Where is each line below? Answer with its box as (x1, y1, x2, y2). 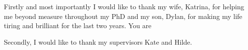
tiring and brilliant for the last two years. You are (4, 20, 152, 31)
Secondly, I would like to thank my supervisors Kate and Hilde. (4, 36, 192, 47)
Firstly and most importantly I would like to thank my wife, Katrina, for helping (4, 1, 245, 11)
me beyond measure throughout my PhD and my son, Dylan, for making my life (4, 11, 243, 21)
